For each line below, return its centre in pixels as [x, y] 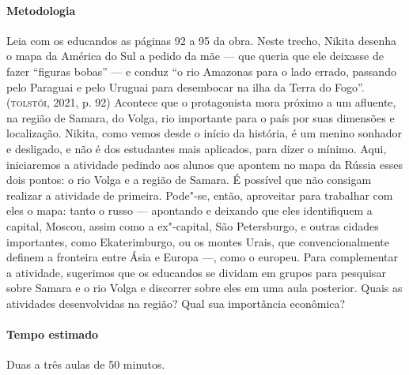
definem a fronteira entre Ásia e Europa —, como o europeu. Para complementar [202, 257]
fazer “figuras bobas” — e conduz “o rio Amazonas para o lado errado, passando [201, 71]
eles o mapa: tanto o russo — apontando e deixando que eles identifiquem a [189, 210]
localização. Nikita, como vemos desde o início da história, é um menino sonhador [204, 133]
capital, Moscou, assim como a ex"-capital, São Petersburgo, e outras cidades [193, 225]
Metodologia [41, 10]
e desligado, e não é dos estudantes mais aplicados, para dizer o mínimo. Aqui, [197, 148]
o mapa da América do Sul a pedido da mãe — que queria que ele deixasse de [195, 56]
